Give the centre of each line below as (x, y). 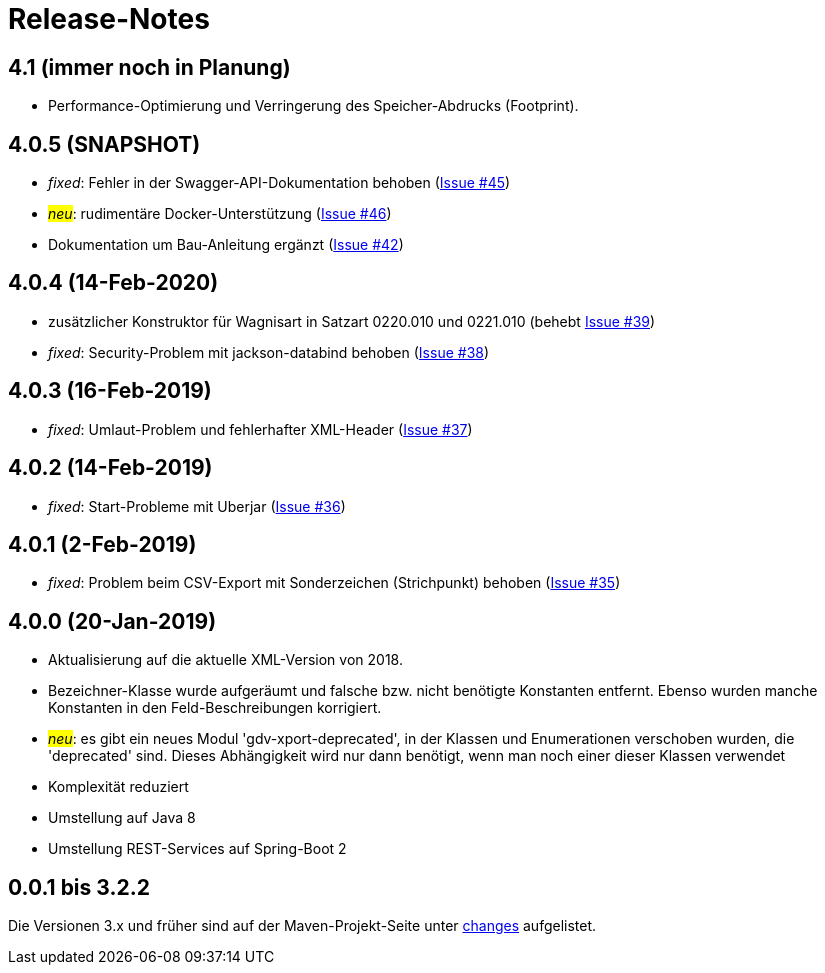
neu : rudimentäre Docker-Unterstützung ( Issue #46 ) (220, 214)
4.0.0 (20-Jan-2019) (112, 621)
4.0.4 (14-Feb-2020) (113, 283)
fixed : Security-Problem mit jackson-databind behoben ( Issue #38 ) (269, 352)
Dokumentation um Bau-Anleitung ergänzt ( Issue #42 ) (226, 245)
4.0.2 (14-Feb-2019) (110, 468)
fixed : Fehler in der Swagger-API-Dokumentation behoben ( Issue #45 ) (279, 183)
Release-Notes (109, 19)
